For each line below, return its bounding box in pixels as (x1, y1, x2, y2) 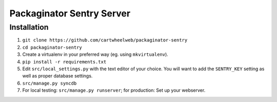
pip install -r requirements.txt (22, 59, 107, 65)
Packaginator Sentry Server (9, 8, 131, 19)
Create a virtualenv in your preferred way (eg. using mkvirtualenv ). (22, 51, 169, 57)
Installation (9, 23, 49, 32)
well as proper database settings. (22, 73, 93, 79)
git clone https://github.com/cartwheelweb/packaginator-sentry (22, 37, 188, 43)
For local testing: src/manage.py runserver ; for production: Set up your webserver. (22, 87, 206, 93)
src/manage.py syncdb (22, 80, 77, 86)
